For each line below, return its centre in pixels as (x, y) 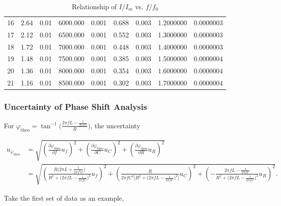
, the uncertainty (115, 125)
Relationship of (94, 6)
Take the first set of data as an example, (64, 197)
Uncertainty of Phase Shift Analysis (75, 107)
